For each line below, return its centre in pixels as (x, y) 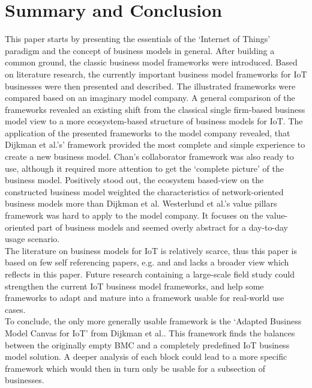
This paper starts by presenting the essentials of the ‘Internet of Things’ (138, 39)
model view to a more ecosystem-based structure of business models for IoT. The (154, 121)
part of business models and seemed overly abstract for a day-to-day (163, 227)
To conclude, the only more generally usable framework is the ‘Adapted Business (153, 321)
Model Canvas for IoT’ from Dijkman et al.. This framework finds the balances (150, 332)
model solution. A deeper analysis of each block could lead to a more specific (146, 356)
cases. (15, 309)
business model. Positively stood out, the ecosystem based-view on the (134, 180)
